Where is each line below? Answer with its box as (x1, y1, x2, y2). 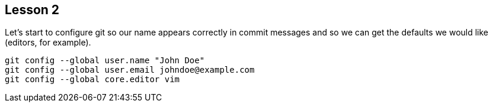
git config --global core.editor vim (5, 74, 180, 85)
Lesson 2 (5, 2, 60, 17)
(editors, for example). (5, 37, 91, 48)
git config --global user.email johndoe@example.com (5, 65, 255, 75)
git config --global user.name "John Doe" (5, 56, 205, 66)
